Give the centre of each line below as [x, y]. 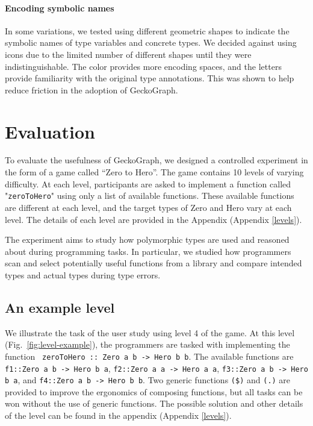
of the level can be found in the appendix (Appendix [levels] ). [118, 415]
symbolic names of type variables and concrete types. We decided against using [151, 42]
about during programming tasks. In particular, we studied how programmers [148, 251]
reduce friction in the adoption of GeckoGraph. [91, 89]
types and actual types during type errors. [83, 274]
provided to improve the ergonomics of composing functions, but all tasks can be [154, 391]
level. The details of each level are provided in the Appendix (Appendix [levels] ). [153, 219]
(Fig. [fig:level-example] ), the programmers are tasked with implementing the [147, 344]
